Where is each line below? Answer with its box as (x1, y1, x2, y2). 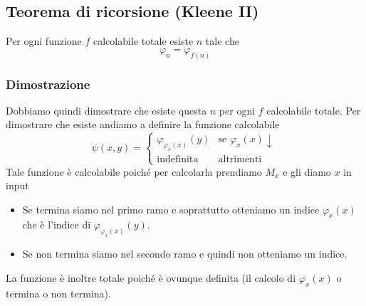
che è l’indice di (22, 217, 91, 232)
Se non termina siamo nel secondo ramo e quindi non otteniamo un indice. (22, 246, 347, 261)
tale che (205, 33, 239, 48)
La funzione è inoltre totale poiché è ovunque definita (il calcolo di (6, 270, 296, 285)
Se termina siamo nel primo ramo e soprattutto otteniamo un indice (22, 201, 320, 216)
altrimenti (218, 154, 262, 165)
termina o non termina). (6, 285, 111, 300)
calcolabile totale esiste (93, 33, 194, 48)
